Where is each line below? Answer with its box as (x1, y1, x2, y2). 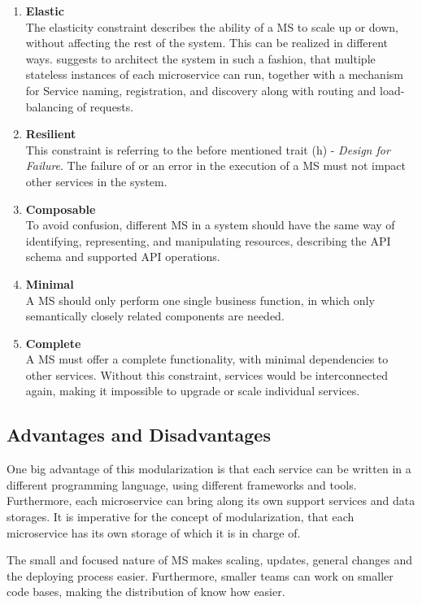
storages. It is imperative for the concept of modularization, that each (7, 508, 355, 525)
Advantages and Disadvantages (7, 422, 271, 447)
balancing (25, 98, 74, 115)
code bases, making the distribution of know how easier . (7, 583, 285, 600)
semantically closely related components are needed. (25, 307, 285, 324)
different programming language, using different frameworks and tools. (7, 476, 357, 493)
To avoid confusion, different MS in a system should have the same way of (25, 216, 395, 233)
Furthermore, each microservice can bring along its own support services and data (7, 492, 415, 509)
